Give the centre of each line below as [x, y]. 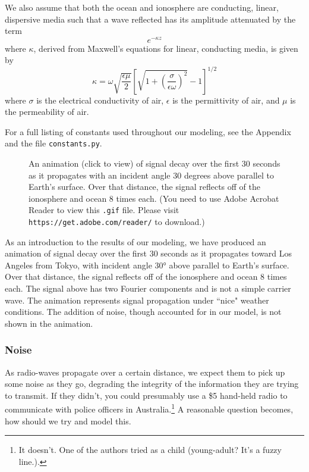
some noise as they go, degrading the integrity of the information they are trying [152, 384]
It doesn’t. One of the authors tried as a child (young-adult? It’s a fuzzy [150, 450]
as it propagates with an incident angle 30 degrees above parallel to [151, 175]
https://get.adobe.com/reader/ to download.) [117, 222]
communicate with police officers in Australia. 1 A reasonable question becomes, [149, 408]
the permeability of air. [47, 112]
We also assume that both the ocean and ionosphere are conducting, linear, [142, 7]
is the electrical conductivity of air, [100, 100]
